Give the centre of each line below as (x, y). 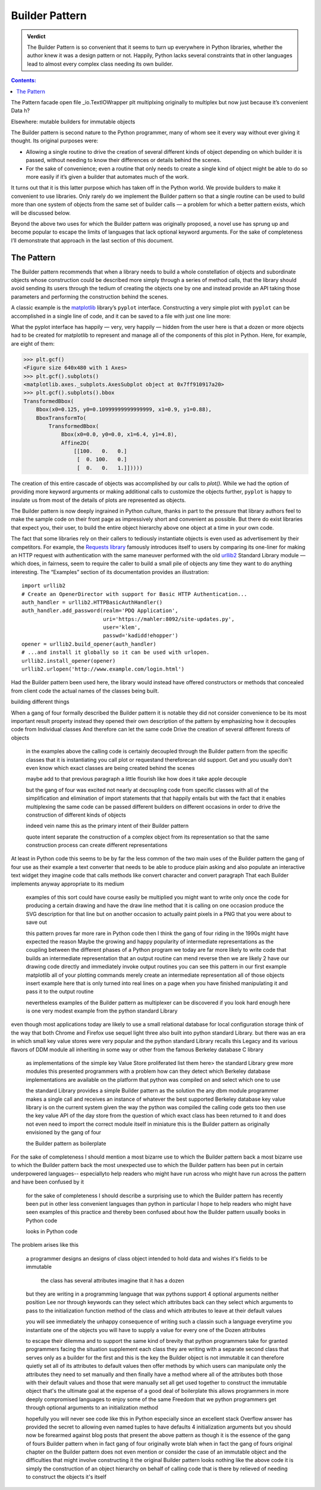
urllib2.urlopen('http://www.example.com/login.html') (103, 669)
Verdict (36, 36)
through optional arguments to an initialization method (92, 1408)
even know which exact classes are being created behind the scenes (110, 768)
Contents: (24, 80)
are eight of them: (33, 343)
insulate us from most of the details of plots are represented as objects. (99, 500)
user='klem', (122, 628)
